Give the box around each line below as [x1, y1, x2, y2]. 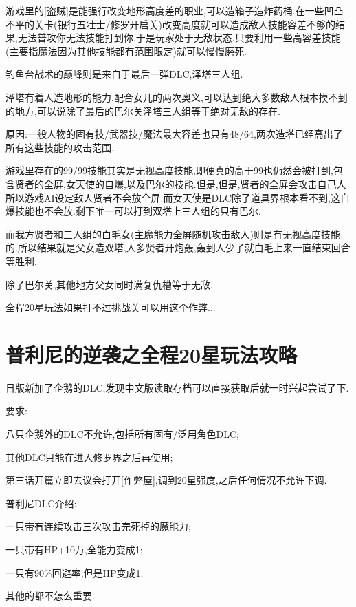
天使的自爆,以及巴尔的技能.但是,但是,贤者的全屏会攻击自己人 [75, 176, 346, 191]
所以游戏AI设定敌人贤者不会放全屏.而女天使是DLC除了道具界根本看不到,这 [5, 190, 340, 204]
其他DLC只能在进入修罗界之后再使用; [5, 449, 173, 464]
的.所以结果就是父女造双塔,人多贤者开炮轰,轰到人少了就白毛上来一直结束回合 [5, 240, 351, 255]
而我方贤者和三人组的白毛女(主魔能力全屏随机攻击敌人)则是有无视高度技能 [5, 226, 340, 241]
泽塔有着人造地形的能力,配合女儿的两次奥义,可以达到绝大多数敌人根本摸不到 [5, 89, 348, 104]
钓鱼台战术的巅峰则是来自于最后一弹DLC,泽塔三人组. [5, 67, 243, 81]
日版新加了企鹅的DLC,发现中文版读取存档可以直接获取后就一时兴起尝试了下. [5, 380, 349, 394]
